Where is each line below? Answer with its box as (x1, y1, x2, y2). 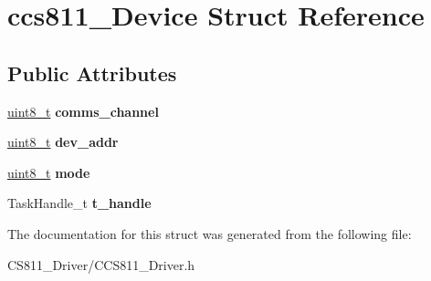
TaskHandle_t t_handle (7, 193, 152, 213)
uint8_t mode (7, 162, 90, 182)
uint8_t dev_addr (7, 132, 119, 151)
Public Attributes (7, 58, 177, 87)
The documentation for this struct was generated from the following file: (7, 224, 412, 243)
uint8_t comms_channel (7, 101, 159, 120)
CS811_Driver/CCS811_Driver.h (7, 255, 195, 274)
